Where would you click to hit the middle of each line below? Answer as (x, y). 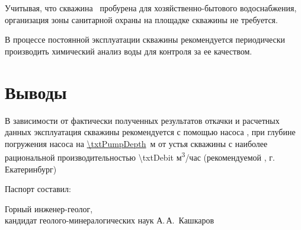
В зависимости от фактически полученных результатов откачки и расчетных (142, 120)
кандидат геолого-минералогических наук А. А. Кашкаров (110, 220)
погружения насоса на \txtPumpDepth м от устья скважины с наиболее (136, 143)
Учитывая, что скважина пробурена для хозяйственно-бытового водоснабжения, (151, 8)
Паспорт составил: (38, 189)
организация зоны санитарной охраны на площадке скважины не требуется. (141, 19)
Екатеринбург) (31, 169)
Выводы (36, 92)
